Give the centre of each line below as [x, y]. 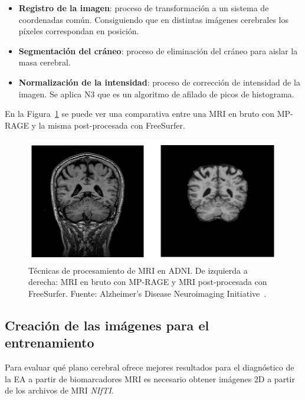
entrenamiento [50, 342]
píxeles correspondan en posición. [79, 31]
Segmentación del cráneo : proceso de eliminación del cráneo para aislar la [158, 50]
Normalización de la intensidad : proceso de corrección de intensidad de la [159, 82]
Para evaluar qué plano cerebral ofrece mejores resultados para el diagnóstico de [150, 367]
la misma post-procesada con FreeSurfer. [112, 125]
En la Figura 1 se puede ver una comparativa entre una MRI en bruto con [140, 114]
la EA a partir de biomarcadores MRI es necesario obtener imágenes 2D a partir [150, 378]
